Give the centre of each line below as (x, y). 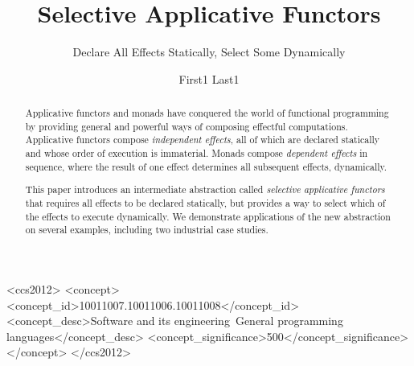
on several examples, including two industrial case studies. (147, 230)
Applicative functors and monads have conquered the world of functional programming (207, 113)
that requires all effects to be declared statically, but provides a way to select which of (205, 202)
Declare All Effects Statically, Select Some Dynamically (209, 52)
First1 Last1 (209, 78)
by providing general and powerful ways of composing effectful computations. (187, 126)
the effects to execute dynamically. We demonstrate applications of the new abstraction (208, 216)
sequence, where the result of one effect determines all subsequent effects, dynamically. (206, 166)
